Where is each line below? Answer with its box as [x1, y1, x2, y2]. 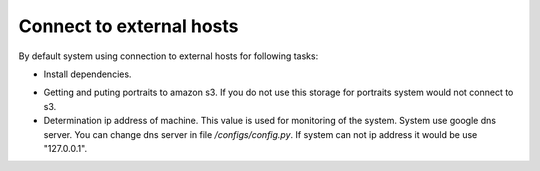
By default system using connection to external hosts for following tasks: [18, 50, 319, 62]
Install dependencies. [43, 68, 132, 80]
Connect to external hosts [18, 15, 239, 37]
